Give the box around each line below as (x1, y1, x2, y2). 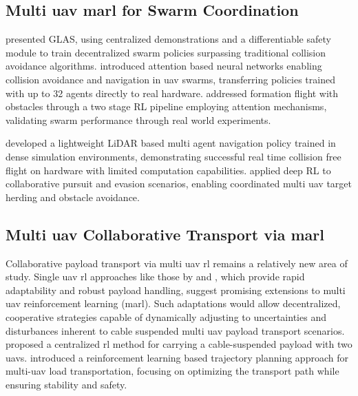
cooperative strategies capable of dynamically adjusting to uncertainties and (6, 309, 326, 324)
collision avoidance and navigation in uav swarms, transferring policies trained (6, 72, 335, 86)
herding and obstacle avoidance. (6, 189, 140, 204)
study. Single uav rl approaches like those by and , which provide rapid (6, 269, 305, 284)
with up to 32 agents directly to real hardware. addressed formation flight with (6, 85, 339, 100)
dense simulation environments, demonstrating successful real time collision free (6, 149, 341, 163)
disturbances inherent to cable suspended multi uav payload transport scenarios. (6, 323, 345, 337)
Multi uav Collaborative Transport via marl (6, 223, 324, 244)
